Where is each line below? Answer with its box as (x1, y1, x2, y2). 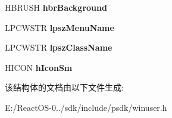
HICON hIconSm (5, 61, 73, 73)
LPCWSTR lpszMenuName (5, 21, 114, 33)
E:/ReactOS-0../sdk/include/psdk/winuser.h (5, 101, 167, 113)
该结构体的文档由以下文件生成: (5, 81, 124, 94)
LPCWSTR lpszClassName (5, 41, 112, 54)
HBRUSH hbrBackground (5, 1, 107, 13)
